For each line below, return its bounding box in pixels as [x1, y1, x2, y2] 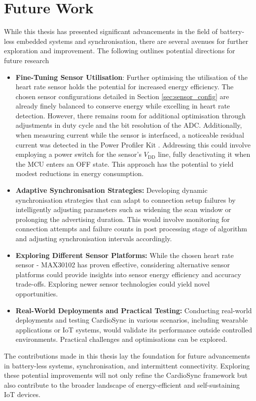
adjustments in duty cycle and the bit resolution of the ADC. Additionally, [15, 120, 242, 130]
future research [4, 55, 49, 65]
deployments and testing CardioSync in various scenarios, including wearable [15, 315, 248, 325]
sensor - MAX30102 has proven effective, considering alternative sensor [15, 259, 230, 270]
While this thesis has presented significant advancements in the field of [4, 26, 218, 36]
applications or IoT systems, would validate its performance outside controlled [15, 324, 253, 334]
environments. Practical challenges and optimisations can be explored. [15, 334, 227, 344]
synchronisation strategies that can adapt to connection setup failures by [15, 194, 236, 205]
